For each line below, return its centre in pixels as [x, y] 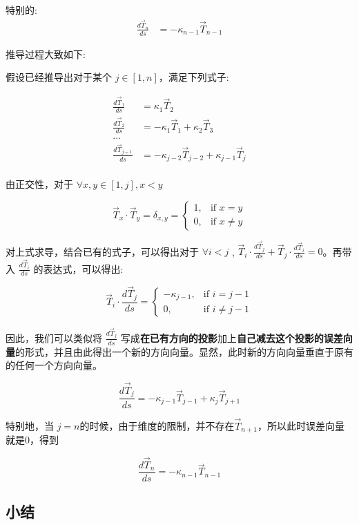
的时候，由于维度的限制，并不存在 [157, 425]
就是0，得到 [32, 440]
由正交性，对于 [39, 184]
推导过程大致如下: [46, 54]
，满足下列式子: [194, 77]
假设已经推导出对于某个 [59, 77]
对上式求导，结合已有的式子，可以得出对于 [102, 251]
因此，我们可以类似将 [54, 337]
